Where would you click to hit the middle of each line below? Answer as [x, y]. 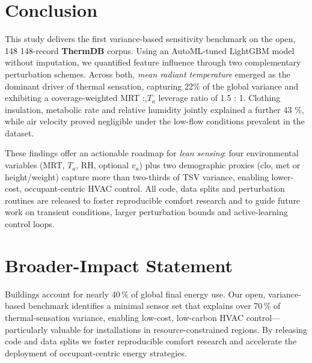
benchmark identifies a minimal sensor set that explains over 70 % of [154, 306]
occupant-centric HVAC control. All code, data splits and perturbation [154, 188]
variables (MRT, [35, 165]
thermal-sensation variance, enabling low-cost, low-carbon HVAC [124, 317]
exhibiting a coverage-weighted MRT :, [76, 98]
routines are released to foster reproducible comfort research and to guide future [153, 200]
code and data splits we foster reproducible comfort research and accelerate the [151, 341]
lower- [283, 176]
